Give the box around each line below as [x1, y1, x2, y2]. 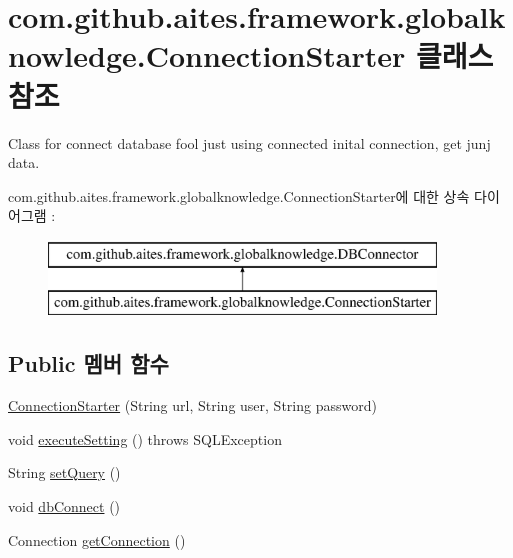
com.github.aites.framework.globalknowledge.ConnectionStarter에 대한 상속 [8, 185, 470, 206]
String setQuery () [8, 462, 121, 483]
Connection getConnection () [8, 529, 186, 550]
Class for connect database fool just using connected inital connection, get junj [8, 132, 491, 153]
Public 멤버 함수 [8, 348, 169, 379]
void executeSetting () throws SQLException [8, 428, 282, 449]
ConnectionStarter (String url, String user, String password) [8, 395, 377, 416]
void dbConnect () [8, 496, 121, 517]
